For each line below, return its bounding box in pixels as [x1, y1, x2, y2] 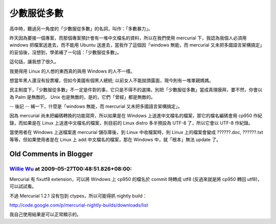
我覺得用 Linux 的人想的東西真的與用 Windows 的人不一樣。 [9, 68, 135, 74]
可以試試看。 [9, 183, 37, 189]
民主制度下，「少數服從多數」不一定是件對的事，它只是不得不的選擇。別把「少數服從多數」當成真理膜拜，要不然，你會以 [9, 87, 263, 93]
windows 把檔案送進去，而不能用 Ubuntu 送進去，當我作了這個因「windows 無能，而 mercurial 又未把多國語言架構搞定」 [9, 42, 265, 48]
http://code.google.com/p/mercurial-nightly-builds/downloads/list [9, 202, 148, 208]
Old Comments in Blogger [9, 150, 93, 159]
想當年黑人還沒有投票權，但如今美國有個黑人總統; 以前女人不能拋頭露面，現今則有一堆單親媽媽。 [9, 77, 214, 83]
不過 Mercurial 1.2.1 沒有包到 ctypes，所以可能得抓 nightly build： [9, 192, 148, 199]
